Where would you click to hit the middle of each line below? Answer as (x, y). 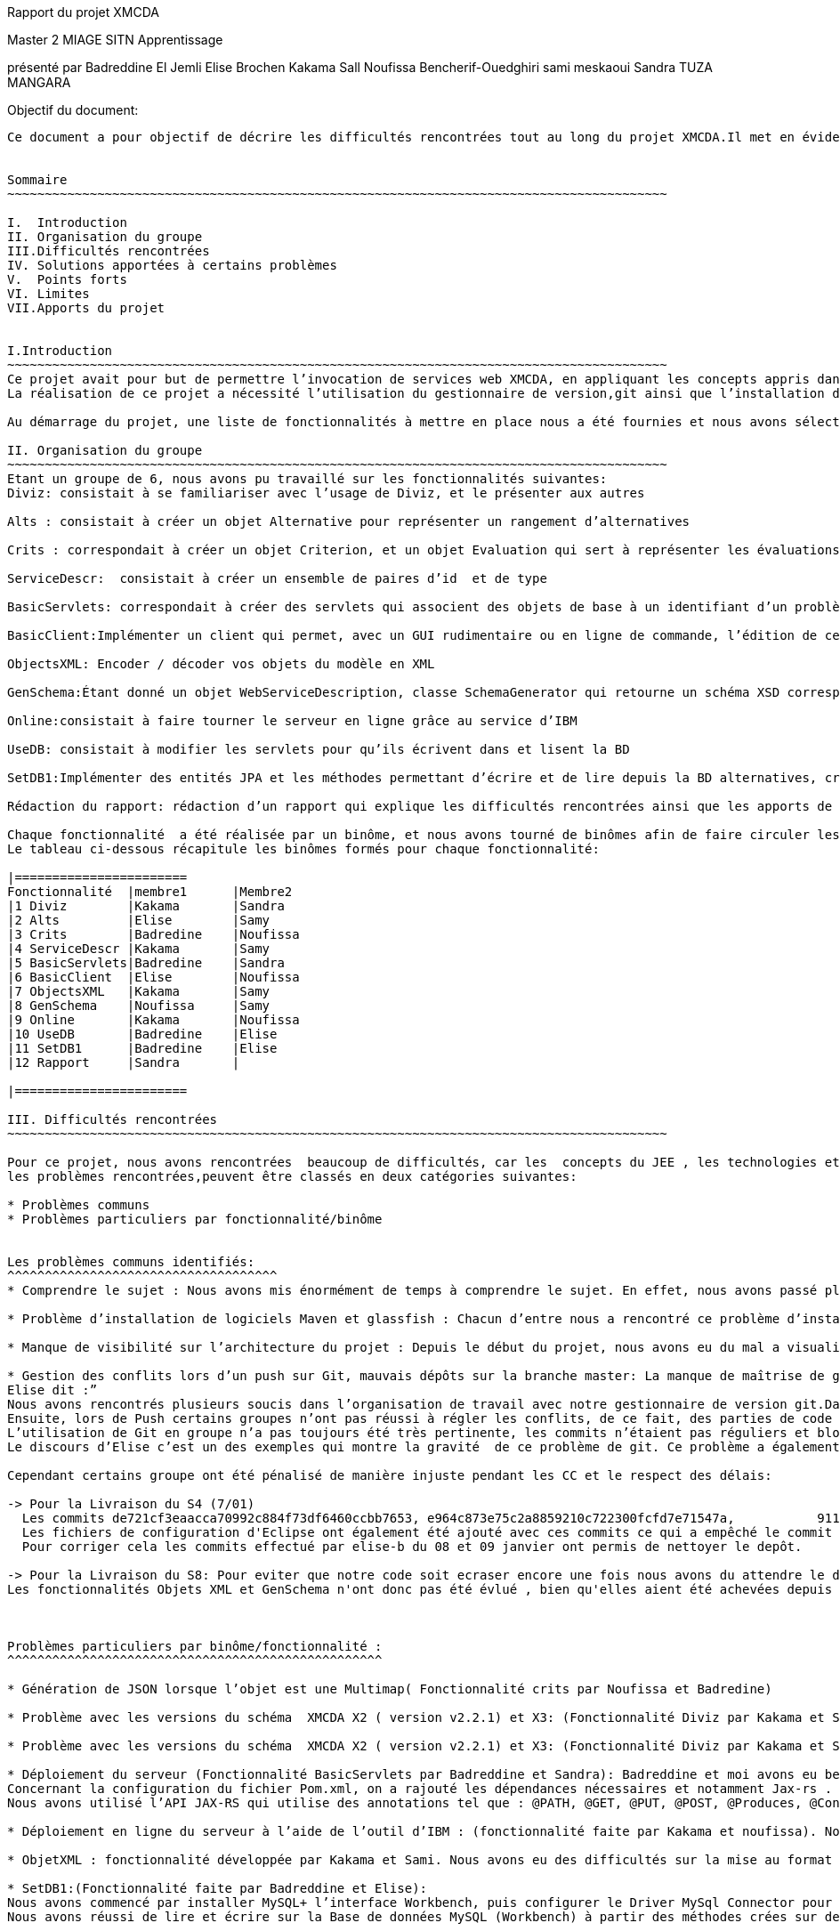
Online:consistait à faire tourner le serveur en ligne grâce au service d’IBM (292, 721)
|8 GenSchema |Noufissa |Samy (139, 1006)
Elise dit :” (52, 1390)
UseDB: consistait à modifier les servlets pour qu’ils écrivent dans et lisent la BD (319, 749)
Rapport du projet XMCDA (83, 12)
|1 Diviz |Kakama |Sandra (146, 906)
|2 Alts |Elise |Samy (139, 920)
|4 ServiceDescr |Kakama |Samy (139, 949)
